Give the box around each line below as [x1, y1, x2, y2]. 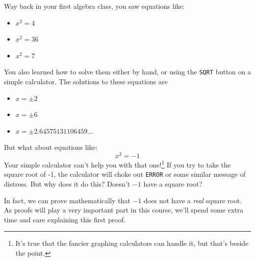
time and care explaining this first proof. [4, 214, 126, 224]
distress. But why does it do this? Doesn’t [4, 178, 130, 189]
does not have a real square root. [144, 195, 242, 205]
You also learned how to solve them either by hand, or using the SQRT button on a [4, 67, 251, 77]
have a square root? [143, 178, 203, 189]
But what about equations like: [4, 142, 98, 152]
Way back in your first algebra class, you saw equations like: [4, 1, 185, 11]
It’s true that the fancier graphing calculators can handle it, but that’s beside [15, 238, 249, 248]
